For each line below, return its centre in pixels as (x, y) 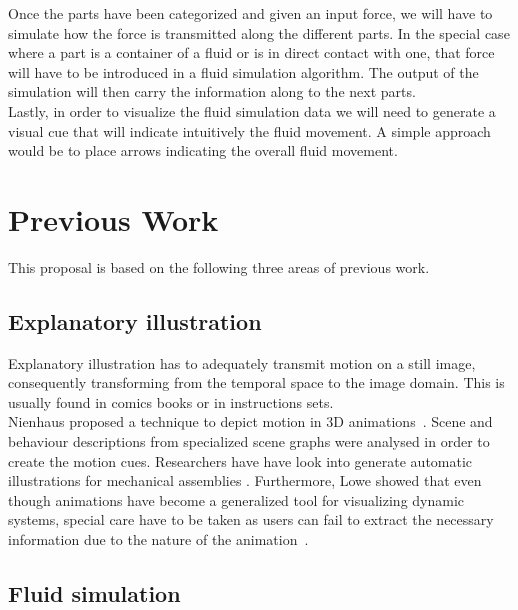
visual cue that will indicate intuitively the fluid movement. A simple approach (249, 130)
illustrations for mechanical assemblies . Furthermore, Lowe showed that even (245, 480)
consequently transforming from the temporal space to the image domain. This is (256, 382)
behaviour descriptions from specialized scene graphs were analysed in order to (249, 441)
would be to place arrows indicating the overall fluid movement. (203, 150)
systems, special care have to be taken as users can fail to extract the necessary (251, 519)
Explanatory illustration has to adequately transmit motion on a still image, (242, 362)
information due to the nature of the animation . (158, 539)
